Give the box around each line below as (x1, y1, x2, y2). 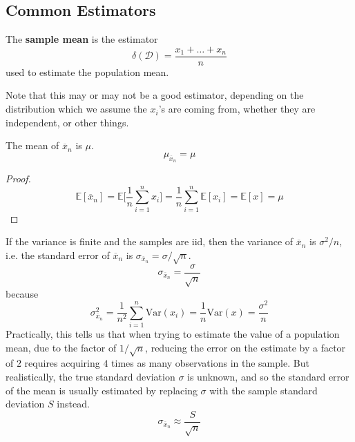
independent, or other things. (6, 115, 129, 129)
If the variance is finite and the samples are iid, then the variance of (6, 234, 294, 249)
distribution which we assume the (6, 102, 147, 116)
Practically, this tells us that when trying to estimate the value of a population (6, 327, 340, 340)
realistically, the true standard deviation (6, 369, 175, 383)
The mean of (6, 138, 59, 153)
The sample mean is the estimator (6, 32, 158, 46)
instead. (57, 396, 90, 411)
